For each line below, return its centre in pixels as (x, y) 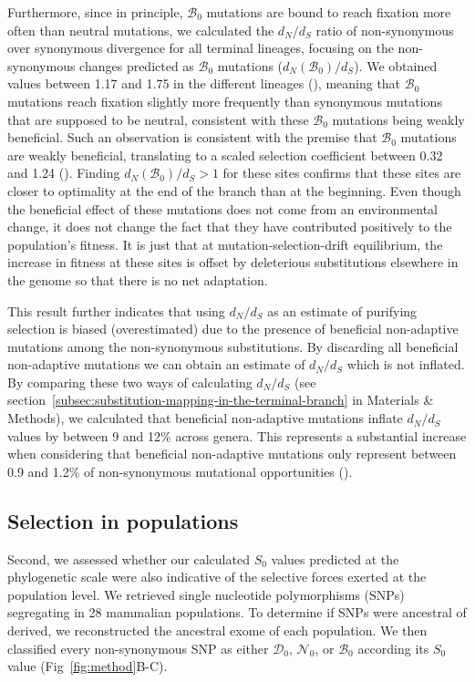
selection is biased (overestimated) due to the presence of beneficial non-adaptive (233, 329)
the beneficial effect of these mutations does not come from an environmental (222, 208)
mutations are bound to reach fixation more (329, 12)
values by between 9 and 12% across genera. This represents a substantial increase (237, 435)
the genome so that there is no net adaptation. (138, 279)
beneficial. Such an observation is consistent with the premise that (192, 137)
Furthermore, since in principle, (95, 12)
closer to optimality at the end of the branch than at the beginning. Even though (234, 190)
